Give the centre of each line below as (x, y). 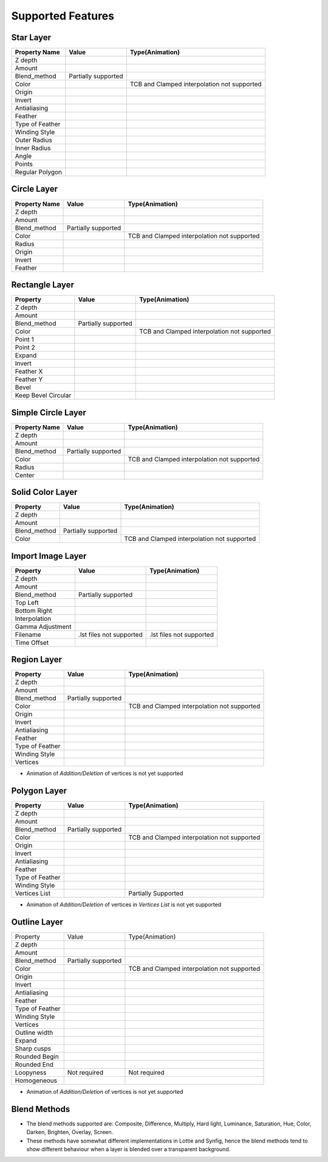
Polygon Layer (39, 790)
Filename (28, 634)
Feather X (29, 371)
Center (25, 475)
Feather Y (29, 379)
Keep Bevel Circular (43, 396)
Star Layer (31, 37)
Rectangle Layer (43, 285)
